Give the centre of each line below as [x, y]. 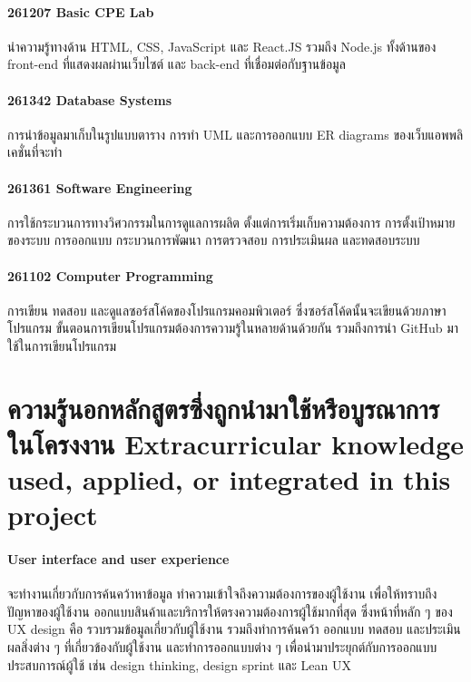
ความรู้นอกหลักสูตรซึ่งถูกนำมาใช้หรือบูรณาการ [224, 408]
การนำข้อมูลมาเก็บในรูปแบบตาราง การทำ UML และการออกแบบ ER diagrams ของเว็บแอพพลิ [235, 134]
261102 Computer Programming [110, 275]
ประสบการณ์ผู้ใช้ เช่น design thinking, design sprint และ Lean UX [179, 664]
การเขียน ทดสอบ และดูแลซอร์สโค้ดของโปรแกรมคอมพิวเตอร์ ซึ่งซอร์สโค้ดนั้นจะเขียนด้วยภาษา [227, 310]
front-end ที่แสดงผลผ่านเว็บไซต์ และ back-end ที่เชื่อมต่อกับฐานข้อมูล [177, 64]
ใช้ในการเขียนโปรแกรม [62, 345]
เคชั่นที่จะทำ [35, 152]
